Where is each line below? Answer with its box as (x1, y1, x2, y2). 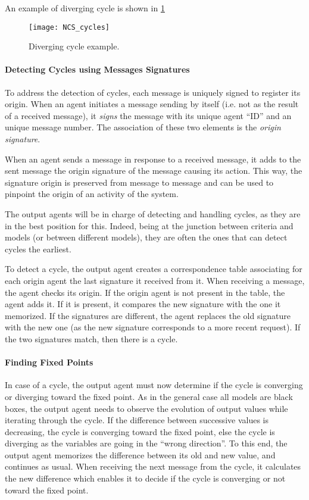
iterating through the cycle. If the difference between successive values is (5, 414, 269, 426)
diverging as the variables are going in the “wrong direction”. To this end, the (5, 437, 288, 449)
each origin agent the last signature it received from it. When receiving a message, (5, 274, 305, 286)
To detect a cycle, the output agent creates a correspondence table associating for (5, 262, 302, 275)
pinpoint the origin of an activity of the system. (5, 187, 179, 200)
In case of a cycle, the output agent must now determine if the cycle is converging (5, 379, 303, 391)
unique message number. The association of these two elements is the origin (5, 121, 281, 133)
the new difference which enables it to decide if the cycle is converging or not (5, 472, 286, 485)
